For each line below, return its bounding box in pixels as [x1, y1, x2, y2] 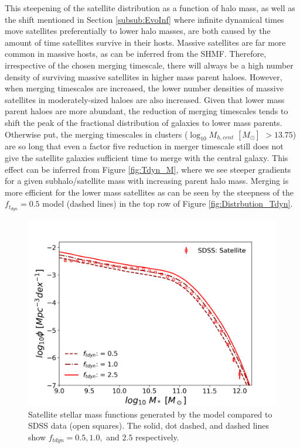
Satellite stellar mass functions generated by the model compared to [28, 408, 272, 420]
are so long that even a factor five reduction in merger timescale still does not [5, 140, 284, 152]
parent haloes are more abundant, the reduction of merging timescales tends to [5, 105, 288, 117]
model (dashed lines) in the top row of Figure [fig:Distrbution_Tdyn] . [42, 197, 293, 210]
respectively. [135, 430, 179, 443]
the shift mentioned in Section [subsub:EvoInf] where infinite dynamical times [5, 13, 284, 25]
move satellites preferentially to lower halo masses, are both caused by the [5, 25, 271, 37]
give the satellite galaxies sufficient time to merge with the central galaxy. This [5, 151, 288, 163]
